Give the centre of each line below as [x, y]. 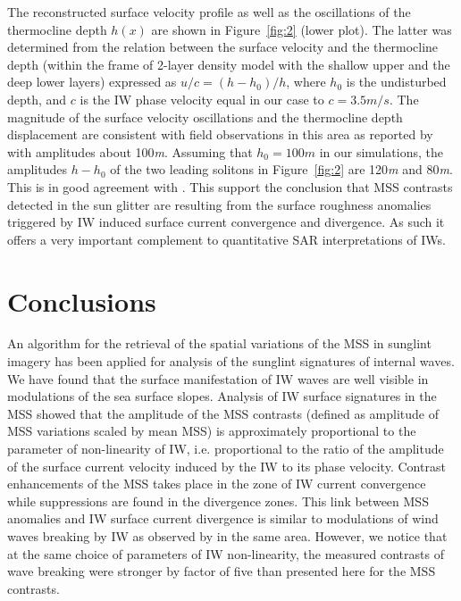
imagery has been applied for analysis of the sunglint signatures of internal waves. [231, 361]
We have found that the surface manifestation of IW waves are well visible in [218, 378]
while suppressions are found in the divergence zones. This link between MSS [218, 501]
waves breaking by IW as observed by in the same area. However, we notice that [227, 535]
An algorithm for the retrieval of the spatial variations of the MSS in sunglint [219, 343]
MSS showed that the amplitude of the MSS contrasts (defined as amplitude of [223, 413]
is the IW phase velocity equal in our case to [202, 99]
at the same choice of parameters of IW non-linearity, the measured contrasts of [226, 553]
